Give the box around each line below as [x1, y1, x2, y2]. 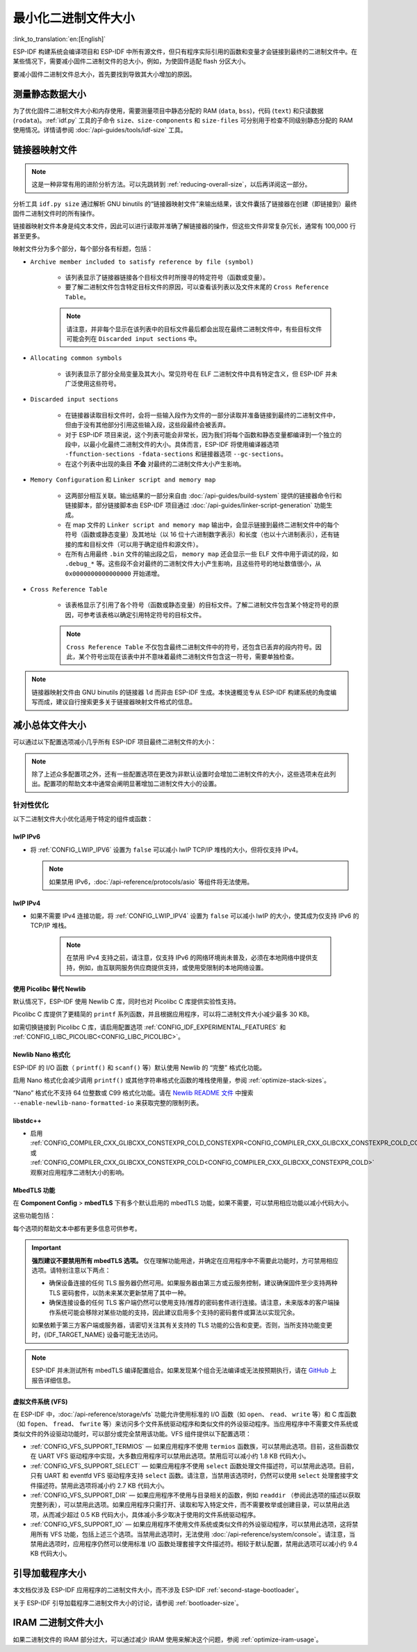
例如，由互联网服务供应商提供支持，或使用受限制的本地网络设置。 [78, 963, 268, 971]
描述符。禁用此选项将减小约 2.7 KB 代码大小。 [35, 1481, 168, 1489]
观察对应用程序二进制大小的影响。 [30, 1168, 128, 1176]
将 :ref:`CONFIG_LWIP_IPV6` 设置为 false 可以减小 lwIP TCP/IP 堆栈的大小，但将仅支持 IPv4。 [30, 845, 302, 854]
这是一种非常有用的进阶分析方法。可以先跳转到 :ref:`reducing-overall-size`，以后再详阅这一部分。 [31, 180, 311, 189]
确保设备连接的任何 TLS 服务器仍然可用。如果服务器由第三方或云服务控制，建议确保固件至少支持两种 [49, 1279, 338, 1287]
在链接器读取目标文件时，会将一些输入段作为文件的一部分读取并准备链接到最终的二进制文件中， [65, 411, 339, 419]
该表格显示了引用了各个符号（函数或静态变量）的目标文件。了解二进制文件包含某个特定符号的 [65, 601, 333, 609]
